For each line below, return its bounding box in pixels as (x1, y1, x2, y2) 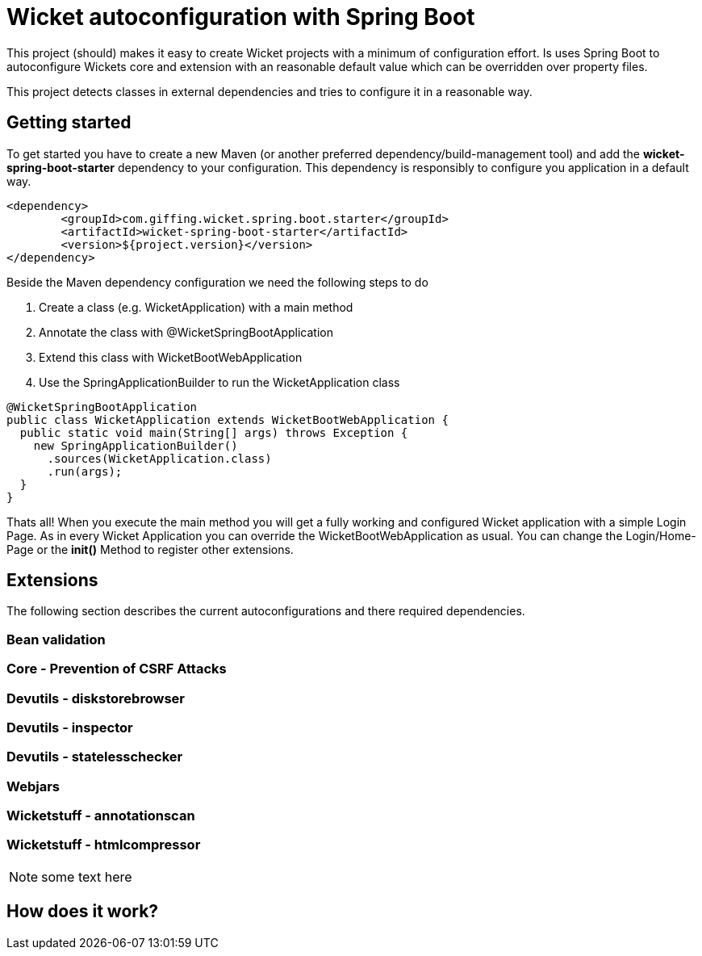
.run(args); (47, 464, 123, 478)
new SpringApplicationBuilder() (33, 438, 238, 452)
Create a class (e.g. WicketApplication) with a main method (39, 300, 353, 314)
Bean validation (6, 631, 106, 648)
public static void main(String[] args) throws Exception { (19, 426, 408, 439)
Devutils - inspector (6, 719, 133, 736)
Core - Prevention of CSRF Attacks (6, 660, 227, 677)
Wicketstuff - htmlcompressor (6, 836, 201, 853)
